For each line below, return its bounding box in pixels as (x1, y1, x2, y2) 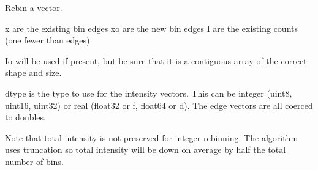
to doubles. (5, 111, 46, 124)
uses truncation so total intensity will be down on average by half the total (5, 143, 286, 156)
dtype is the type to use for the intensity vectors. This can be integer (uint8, (5, 86, 292, 99)
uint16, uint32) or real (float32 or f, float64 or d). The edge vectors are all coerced (5, 98, 313, 111)
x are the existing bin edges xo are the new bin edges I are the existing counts (5, 21, 298, 34)
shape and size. (5, 66, 62, 79)
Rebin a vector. (5, 1, 62, 13)
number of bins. (5, 155, 64, 168)
